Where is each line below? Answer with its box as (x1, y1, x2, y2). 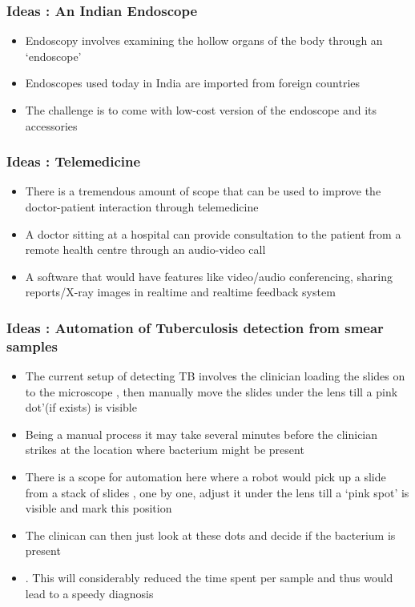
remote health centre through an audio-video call (25, 241, 266, 258)
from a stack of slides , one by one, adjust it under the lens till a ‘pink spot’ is (25, 484, 409, 500)
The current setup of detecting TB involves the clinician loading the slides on (25, 368, 405, 384)
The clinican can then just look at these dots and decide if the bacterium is (25, 526, 396, 543)
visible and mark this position (25, 500, 172, 517)
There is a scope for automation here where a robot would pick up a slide (25, 468, 386, 485)
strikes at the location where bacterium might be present (25, 441, 304, 458)
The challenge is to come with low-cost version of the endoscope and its (25, 102, 377, 118)
